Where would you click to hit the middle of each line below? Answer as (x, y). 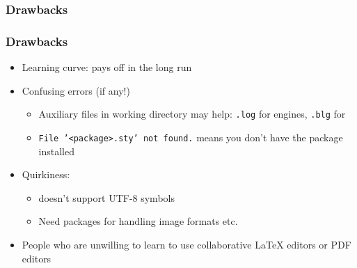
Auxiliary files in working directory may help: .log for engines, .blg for (192, 114)
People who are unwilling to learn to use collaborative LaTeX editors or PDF (187, 244)
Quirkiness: (46, 174)
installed (57, 151)
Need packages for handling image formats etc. (138, 221)
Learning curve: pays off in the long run (107, 67)
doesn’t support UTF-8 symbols (106, 197)
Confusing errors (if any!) (76, 90)
